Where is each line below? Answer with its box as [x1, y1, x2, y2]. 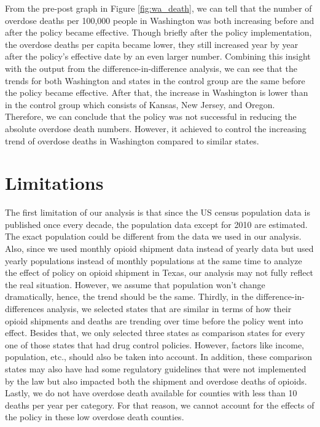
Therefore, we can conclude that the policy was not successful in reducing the [5, 110, 297, 123]
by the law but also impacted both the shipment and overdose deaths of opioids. [5, 374, 307, 387]
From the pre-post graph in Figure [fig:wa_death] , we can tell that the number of [5, 2, 312, 14]
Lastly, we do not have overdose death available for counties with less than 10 [5, 386, 297, 399]
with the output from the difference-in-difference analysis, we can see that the [5, 61, 297, 74]
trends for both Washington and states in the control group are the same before [5, 74, 305, 87]
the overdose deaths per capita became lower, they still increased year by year [5, 37, 299, 50]
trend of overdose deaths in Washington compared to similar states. [5, 134, 259, 147]
